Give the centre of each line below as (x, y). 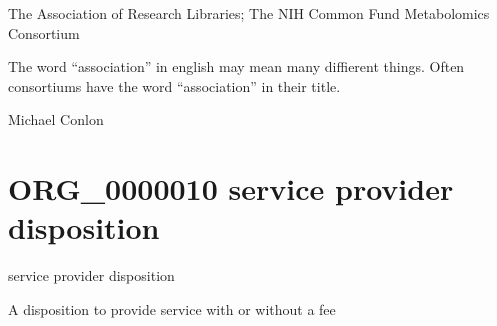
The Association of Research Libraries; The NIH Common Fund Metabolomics (249, 13)
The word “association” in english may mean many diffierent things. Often (236, 66)
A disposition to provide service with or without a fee (172, 308)
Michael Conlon (56, 119)
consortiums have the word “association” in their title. (174, 85)
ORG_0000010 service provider (231, 188)
